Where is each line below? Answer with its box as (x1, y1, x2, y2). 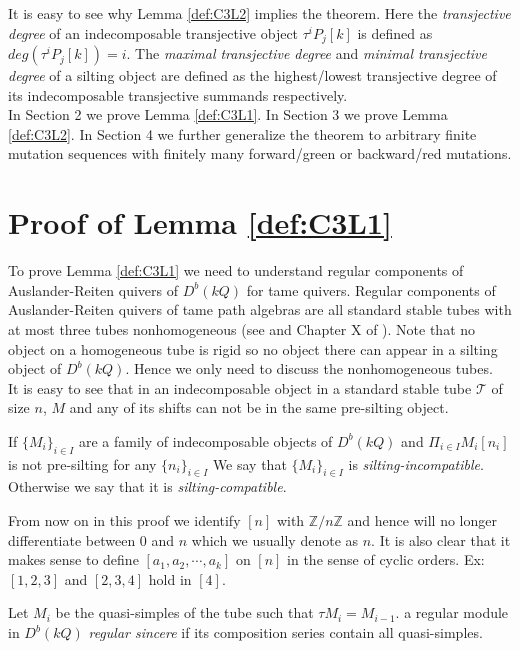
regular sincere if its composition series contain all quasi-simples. (88, 622, 483, 643)
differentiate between (8, 529, 136, 550)
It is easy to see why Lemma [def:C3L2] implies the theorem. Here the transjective (8, 3, 511, 23)
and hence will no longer (347, 510, 497, 531)
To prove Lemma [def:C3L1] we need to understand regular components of (8, 260, 464, 281)
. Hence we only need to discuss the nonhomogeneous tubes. (125, 358, 493, 379)
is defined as (357, 22, 433, 43)
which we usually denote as (191, 529, 359, 550)
